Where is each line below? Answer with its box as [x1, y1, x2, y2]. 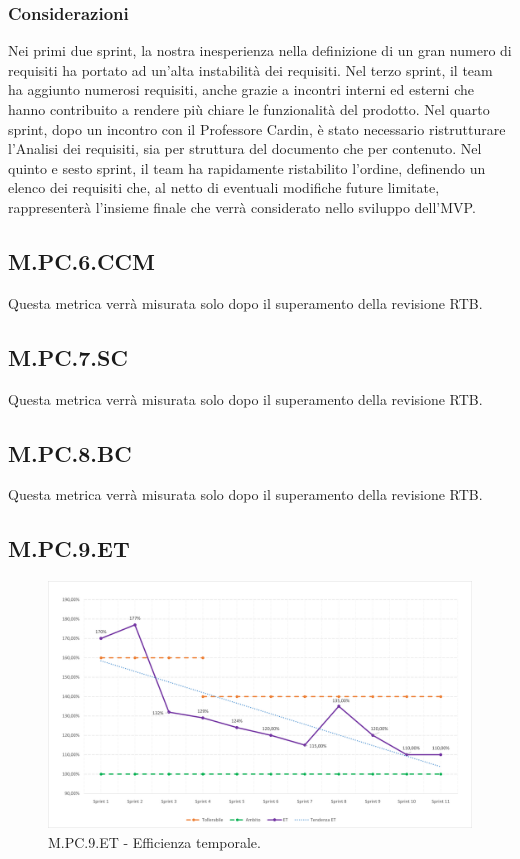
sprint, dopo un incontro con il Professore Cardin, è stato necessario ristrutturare [8, 118, 506, 139]
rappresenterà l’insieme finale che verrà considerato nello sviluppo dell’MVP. [8, 196, 476, 217]
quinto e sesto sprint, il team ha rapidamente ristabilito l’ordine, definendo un [8, 157, 486, 178]
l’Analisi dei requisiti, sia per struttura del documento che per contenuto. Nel [8, 138, 482, 159]
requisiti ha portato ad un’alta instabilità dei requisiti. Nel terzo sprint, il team [8, 59, 493, 80]
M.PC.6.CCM [8, 245, 155, 276]
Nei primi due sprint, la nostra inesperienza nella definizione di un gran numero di [8, 40, 512, 61]
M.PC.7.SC [8, 341, 128, 372]
